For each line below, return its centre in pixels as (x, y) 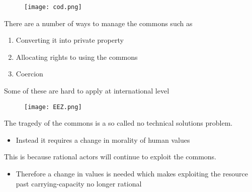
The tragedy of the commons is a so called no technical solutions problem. (118, 123)
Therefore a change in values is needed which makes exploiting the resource (132, 174)
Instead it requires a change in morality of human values (103, 139)
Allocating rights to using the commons (77, 57)
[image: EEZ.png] (53, 107)
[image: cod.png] (53, 7)
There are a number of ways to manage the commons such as (98, 23)
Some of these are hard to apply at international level (87, 91)
